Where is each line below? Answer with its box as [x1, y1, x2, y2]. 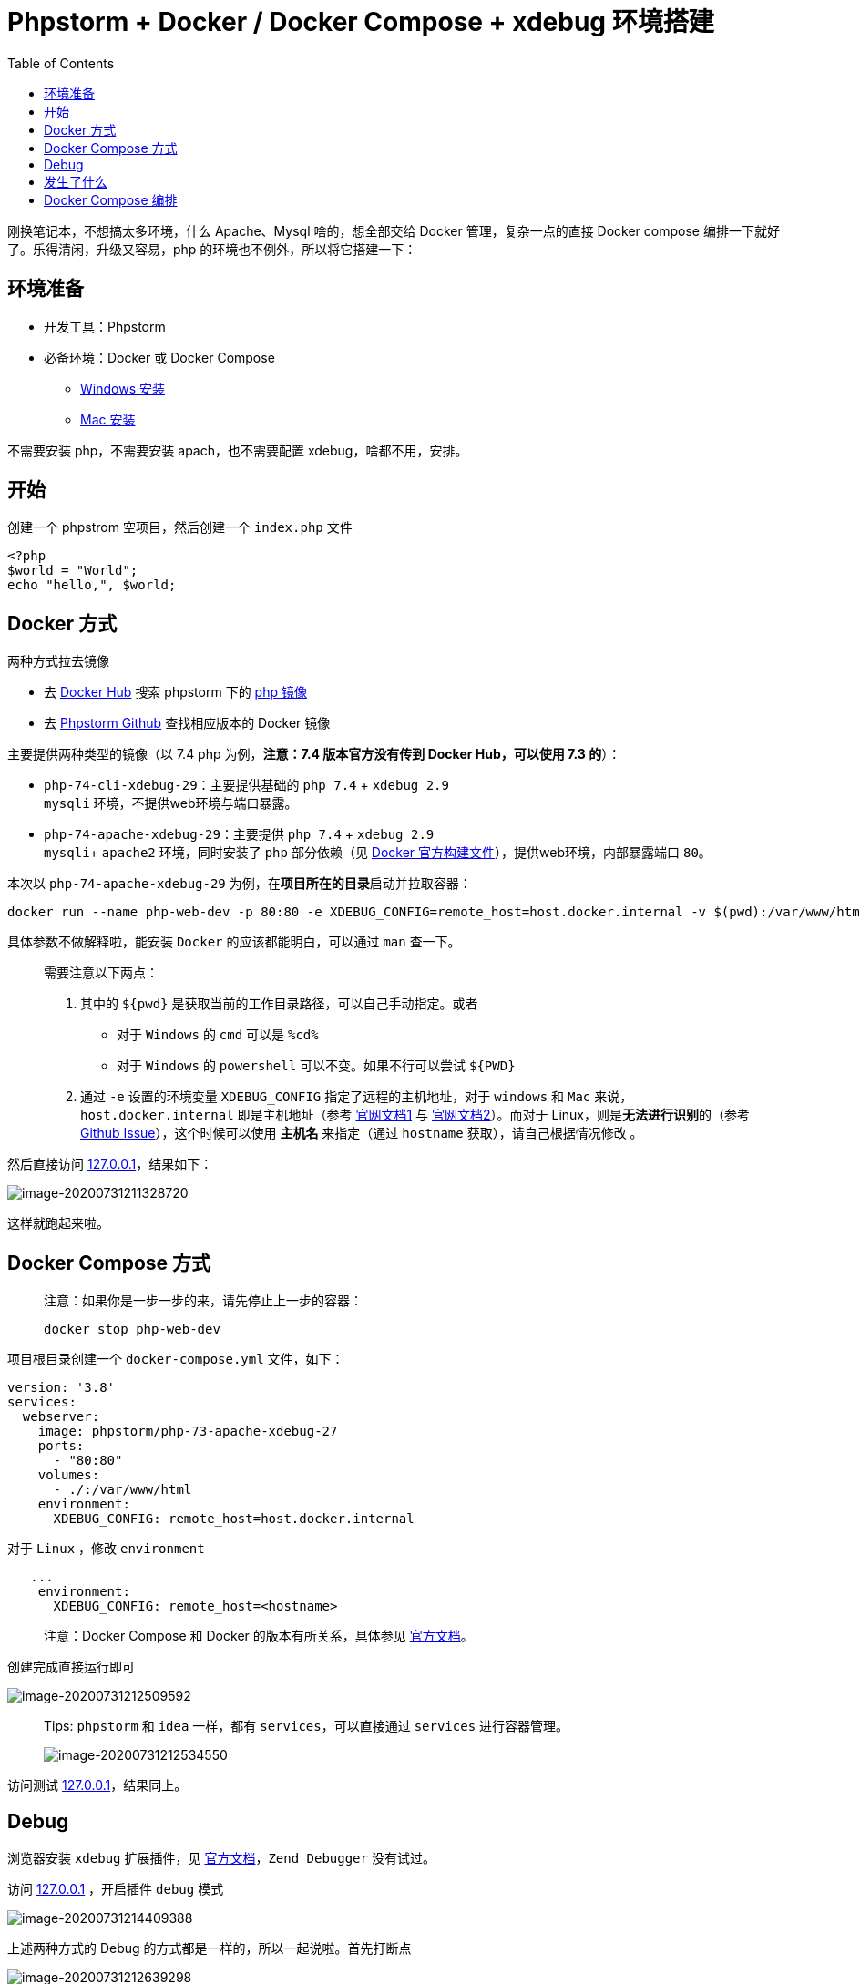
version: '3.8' [7, 1380, 116, 1396]
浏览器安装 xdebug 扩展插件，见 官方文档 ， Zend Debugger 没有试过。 [7, 1849, 435, 1866]
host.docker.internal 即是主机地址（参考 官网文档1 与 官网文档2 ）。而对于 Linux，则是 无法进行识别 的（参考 [80, 1107, 751, 1123]
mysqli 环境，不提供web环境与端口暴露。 [44, 795, 298, 812]
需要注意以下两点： [44, 965, 159, 981]
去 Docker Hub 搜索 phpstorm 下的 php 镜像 [44, 684, 307, 701]
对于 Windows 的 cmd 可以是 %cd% [117, 1027, 319, 1043]
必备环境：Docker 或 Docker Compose [44, 349, 275, 365]
